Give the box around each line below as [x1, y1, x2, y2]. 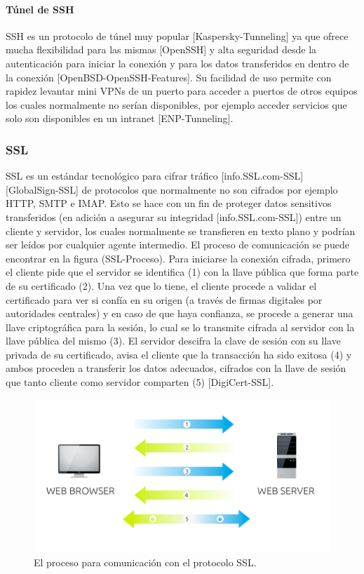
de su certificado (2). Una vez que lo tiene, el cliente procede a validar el [6, 278, 317, 293]
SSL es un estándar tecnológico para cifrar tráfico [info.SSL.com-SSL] [6, 168, 304, 183]
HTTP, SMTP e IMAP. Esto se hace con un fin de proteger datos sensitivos [6, 196, 332, 211]
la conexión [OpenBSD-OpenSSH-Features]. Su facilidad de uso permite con [6, 69, 332, 84]
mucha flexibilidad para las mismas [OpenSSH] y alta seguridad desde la [6, 42, 317, 57]
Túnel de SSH [6, 1, 74, 16]
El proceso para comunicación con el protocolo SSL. [34, 554, 257, 569]
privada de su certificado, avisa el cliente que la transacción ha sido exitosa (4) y [6, 347, 352, 361]
